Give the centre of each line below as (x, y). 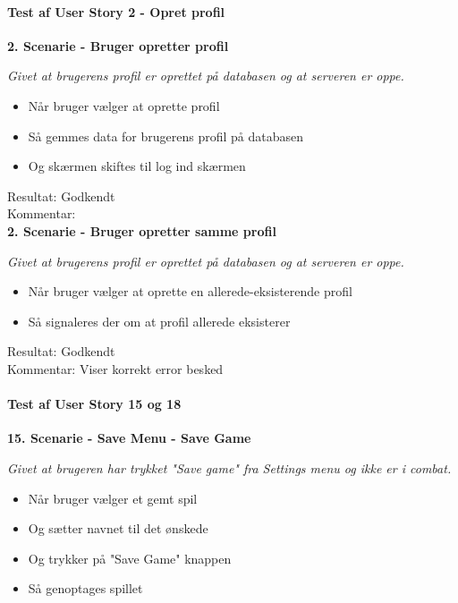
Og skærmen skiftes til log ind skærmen (137, 166)
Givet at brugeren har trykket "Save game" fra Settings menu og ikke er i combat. (229, 467)
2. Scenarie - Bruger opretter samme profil (142, 230)
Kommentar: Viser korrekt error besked (115, 368)
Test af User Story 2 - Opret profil (116, 11)
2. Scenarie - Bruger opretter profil (118, 45)
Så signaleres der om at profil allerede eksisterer (159, 321)
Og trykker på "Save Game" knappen (130, 558)
